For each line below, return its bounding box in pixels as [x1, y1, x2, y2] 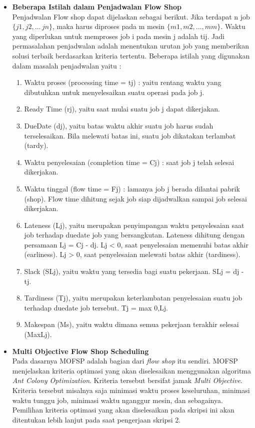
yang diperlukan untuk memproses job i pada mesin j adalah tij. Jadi [12, 30, 224, 41]
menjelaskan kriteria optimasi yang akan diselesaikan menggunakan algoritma [12, 365, 251, 375]
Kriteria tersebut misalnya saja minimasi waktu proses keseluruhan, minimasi [12, 385, 250, 395]
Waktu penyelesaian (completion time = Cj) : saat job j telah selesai [24, 156, 234, 167]
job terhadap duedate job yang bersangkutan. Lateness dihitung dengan [24, 229, 245, 240]
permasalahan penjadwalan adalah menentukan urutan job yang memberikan [12, 40, 249, 51]
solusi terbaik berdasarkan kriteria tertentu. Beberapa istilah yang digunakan [12, 50, 250, 60]
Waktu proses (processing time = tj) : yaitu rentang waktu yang [24, 77, 221, 87]
